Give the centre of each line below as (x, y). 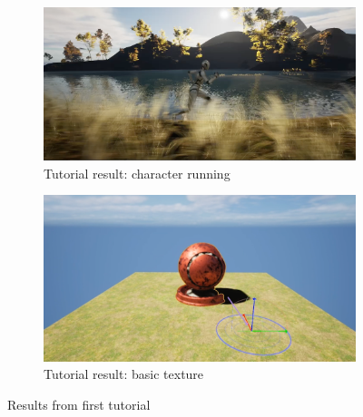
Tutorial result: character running (137, 173)
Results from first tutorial (79, 404)
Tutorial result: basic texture (124, 374)
